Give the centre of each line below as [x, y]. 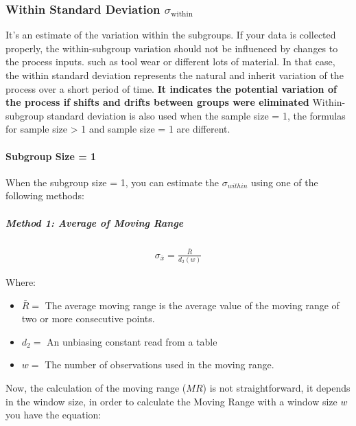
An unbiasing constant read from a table [132, 341]
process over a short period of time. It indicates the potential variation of [171, 88]
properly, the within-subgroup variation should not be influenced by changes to [172, 48]
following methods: [45, 195]
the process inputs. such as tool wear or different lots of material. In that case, [170, 61]
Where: [21, 281]
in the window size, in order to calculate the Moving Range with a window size [171, 401]
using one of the [284, 182]
